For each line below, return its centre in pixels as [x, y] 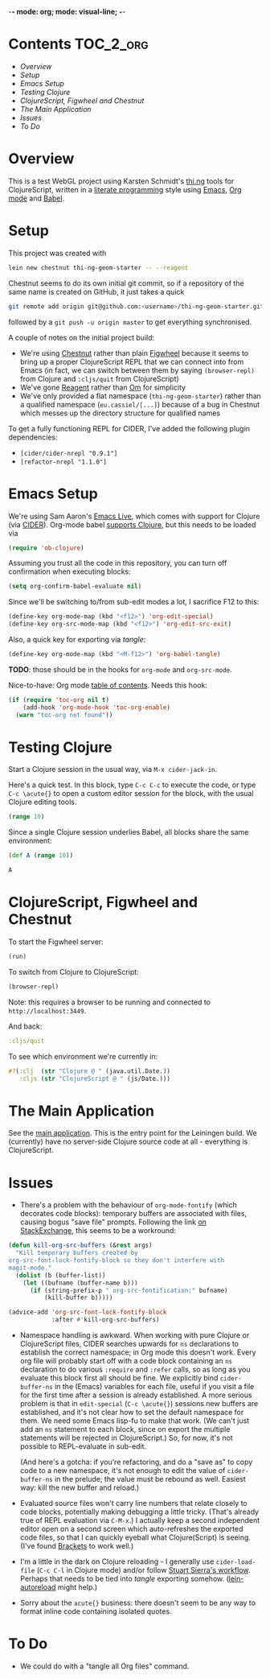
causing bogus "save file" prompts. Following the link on [113, 1222]
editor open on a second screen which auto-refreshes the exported [131, 1529]
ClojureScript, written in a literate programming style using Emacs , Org [125, 189]
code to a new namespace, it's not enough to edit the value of [123, 1471]
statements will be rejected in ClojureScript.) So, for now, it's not [126, 1438]
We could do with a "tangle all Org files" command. [104, 1666]
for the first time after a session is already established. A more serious [136, 1395]
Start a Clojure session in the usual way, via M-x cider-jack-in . [113, 769]
